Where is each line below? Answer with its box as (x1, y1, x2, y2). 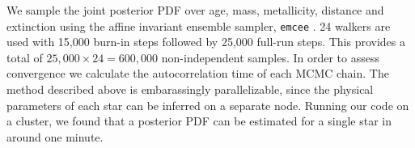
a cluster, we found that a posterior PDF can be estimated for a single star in (6, 112, 392, 129)
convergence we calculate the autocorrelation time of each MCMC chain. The (6, 65, 389, 82)
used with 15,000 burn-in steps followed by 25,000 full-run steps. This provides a (6, 33, 406, 50)
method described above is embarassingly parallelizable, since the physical (6, 81, 374, 98)
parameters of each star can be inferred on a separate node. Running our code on (6, 96, 409, 113)
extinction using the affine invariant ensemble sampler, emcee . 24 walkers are (6, 17, 391, 34)
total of (6, 49, 43, 66)
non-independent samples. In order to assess (161, 49, 380, 66)
